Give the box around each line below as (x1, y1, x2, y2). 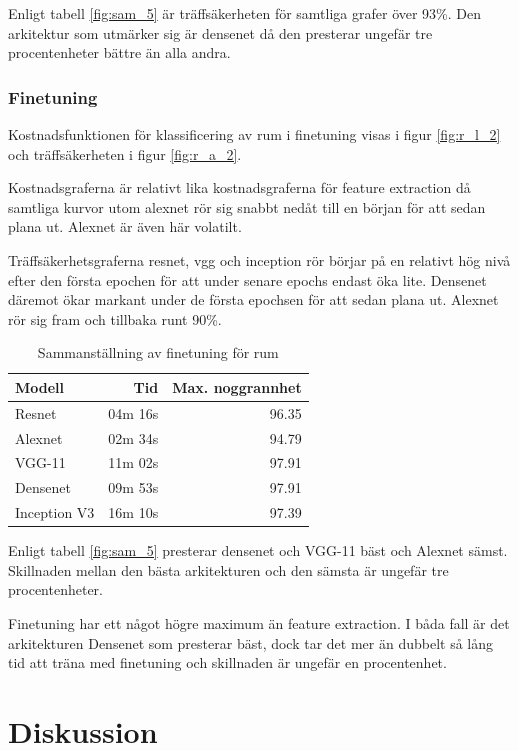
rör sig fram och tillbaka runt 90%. (8, 308, 222, 329)
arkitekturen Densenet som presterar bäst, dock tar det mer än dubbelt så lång (8, 632, 494, 653)
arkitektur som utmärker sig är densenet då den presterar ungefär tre (8, 22, 433, 43)
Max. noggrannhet (172, 376, 302, 397)
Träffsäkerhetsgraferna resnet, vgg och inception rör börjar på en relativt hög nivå (8, 249, 511, 270)
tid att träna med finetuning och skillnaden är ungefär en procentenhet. (8, 652, 447, 673)
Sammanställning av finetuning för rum (37, 342, 279, 363)
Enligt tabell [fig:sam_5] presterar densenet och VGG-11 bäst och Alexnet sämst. (8, 540, 508, 561)
